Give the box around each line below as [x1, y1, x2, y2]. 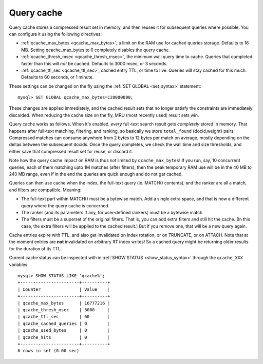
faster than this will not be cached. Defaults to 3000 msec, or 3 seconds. [21, 61, 168, 66]
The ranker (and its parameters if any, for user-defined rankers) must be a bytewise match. [21, 209, 204, 215]
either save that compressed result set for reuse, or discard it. [9, 148, 133, 154]
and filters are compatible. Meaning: [9, 187, 82, 193]
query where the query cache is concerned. [21, 202, 110, 208]
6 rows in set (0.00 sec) [18, 348, 80, 354]
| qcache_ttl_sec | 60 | [18, 314, 111, 320]
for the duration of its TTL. [9, 245, 62, 251]
